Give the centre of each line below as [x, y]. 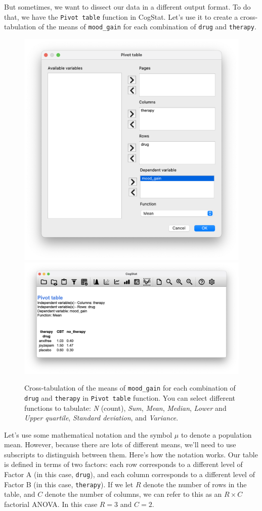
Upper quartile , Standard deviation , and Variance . [101, 418]
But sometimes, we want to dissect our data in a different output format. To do [127, 7]
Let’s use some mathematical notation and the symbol [88, 434]
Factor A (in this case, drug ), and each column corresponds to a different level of [129, 474]
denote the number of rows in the [195, 484]
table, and [20, 494]
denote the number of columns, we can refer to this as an [133, 494]
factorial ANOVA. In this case [51, 504]
